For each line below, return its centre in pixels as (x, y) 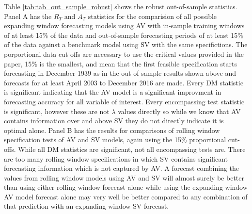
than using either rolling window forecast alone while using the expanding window (126, 187)
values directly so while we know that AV (179, 111)
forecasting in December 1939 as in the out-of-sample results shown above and (120, 73)
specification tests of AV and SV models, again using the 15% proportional (115, 140)
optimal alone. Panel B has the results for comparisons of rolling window (112, 130)
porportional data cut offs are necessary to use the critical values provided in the (124, 54)
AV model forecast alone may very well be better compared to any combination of (126, 196)
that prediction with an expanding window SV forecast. (87, 206)
